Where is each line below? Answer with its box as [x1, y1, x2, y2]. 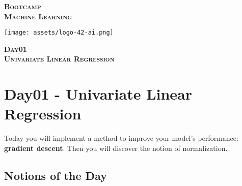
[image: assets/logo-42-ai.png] [4, 29, 114, 37]
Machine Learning [4, 11, 72, 21]
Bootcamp [4, 1, 41, 11]
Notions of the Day [4, 167, 107, 183]
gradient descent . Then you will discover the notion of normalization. [4, 142, 228, 153]
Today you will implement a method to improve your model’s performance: [4, 133, 238, 143]
